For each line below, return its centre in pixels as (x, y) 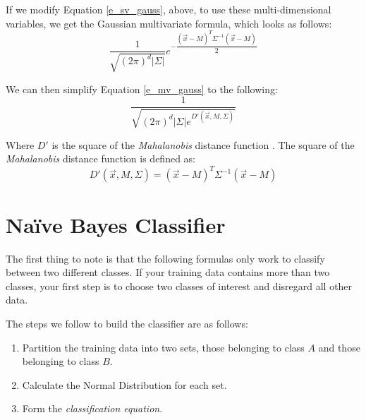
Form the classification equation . (92, 408)
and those (339, 347)
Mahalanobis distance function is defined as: (100, 158)
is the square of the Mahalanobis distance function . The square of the (203, 144)
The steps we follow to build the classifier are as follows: (127, 323)
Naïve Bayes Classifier (116, 224)
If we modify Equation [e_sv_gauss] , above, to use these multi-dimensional (169, 9)
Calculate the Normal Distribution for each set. (124, 384)
